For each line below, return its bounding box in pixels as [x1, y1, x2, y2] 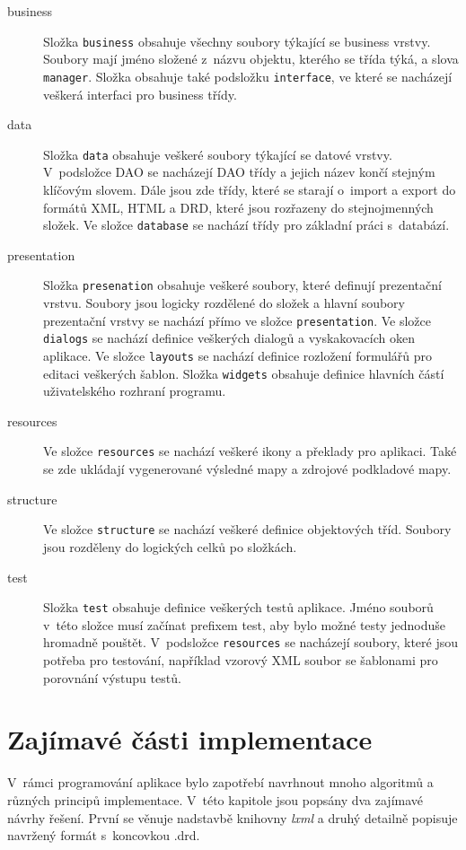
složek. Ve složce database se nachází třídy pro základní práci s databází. [43, 215, 450, 234]
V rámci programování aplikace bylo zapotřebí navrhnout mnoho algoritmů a [7, 773, 434, 792]
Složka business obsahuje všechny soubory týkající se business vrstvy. [43, 31, 431, 50]
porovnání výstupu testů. [43, 668, 181, 687]
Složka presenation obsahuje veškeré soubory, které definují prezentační [43, 276, 442, 294]
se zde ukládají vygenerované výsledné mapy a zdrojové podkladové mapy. [43, 460, 452, 478]
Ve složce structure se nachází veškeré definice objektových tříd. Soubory [43, 520, 452, 539]
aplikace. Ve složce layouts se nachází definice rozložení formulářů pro [43, 346, 433, 364]
